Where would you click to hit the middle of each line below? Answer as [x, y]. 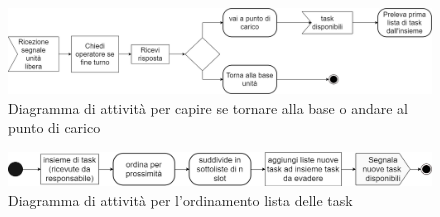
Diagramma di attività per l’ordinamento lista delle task [180, 199]
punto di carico [54, 127]
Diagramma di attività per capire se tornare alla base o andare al [208, 107]
